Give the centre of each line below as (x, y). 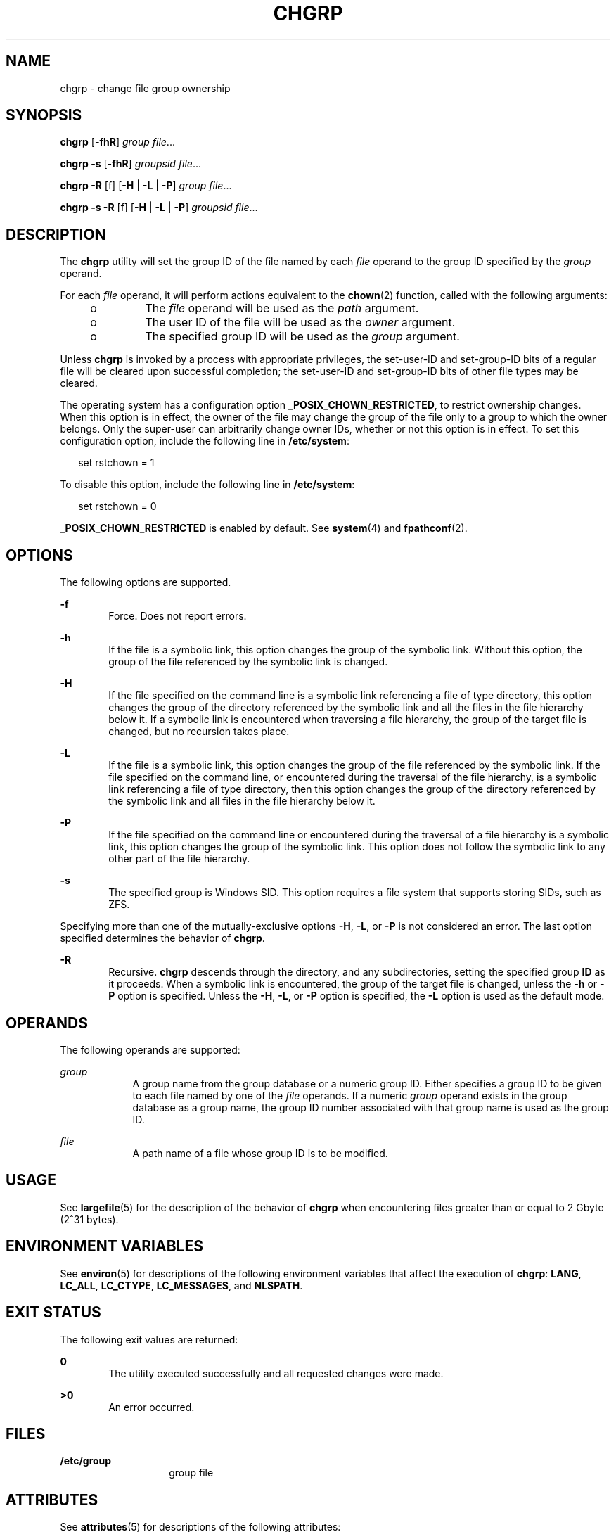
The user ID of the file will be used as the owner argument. (300, 323)
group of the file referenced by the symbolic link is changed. (248, 662)
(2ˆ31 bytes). (89, 1219)
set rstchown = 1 (116, 463)
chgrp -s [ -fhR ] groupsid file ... (131, 164)
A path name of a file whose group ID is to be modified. (260, 1153)
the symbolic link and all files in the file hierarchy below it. (242, 801)
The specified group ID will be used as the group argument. (302, 337)
